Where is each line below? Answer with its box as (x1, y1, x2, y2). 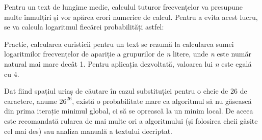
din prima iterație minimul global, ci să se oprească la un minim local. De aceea (4, 105, 253, 116)
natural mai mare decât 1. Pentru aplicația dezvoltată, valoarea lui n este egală (4, 58, 252, 69)
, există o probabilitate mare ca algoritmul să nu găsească (72, 95, 252, 106)
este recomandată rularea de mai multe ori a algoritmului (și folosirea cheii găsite (4, 115, 258, 126)
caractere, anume (4, 95, 57, 106)
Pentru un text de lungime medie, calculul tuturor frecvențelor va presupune (4, 2, 243, 12)
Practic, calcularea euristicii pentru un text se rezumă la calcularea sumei (4, 38, 234, 49)
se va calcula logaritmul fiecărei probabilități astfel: (4, 21, 164, 32)
